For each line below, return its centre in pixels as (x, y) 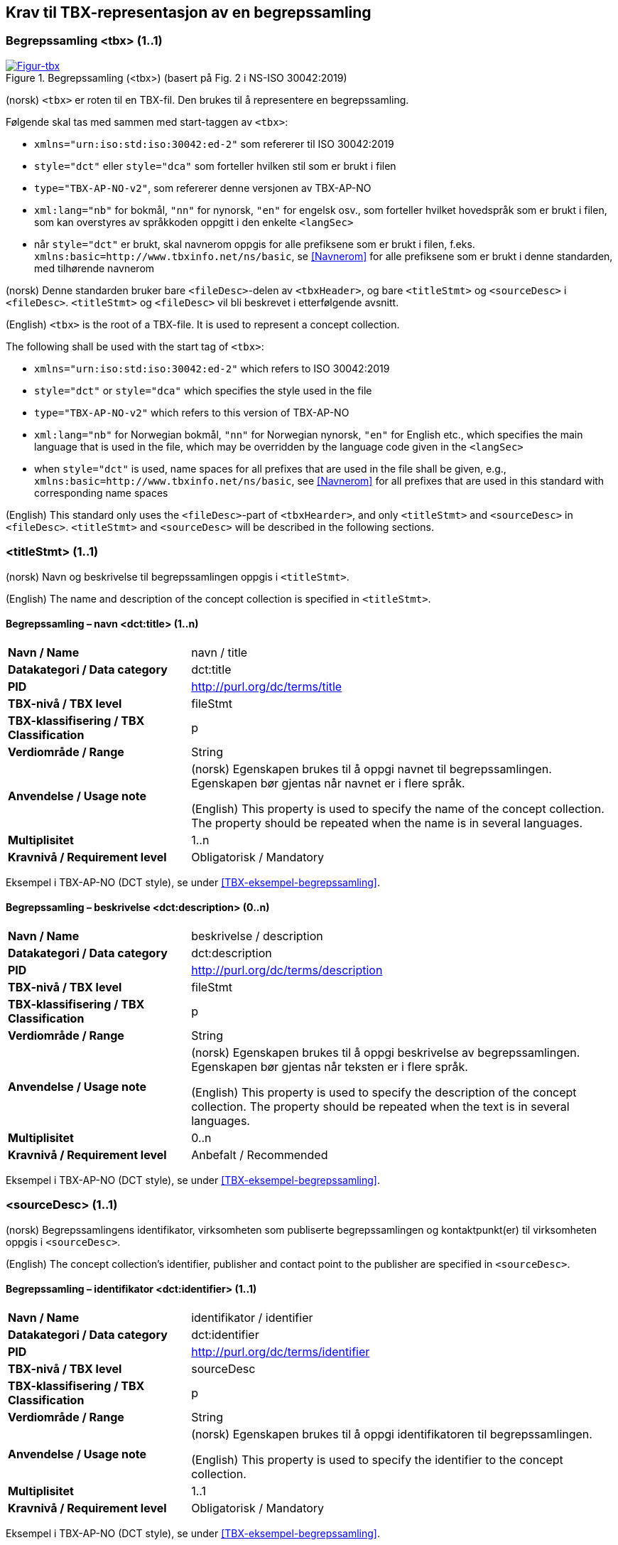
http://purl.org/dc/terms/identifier (281, 1351)
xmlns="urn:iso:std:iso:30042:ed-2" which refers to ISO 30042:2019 (212, 368)
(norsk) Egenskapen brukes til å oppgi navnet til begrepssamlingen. (372, 769)
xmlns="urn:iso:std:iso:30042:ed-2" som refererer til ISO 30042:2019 (214, 144)
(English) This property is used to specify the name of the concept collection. (398, 808)
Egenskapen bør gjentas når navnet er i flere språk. (328, 783)
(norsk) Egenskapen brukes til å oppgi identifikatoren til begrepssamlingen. (392, 1434)
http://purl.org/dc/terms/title (267, 686)
